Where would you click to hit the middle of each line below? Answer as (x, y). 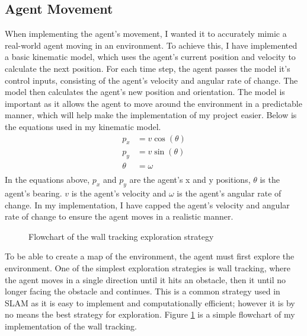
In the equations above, (47, 180)
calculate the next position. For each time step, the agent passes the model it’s (148, 68)
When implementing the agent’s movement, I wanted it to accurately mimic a (146, 34)
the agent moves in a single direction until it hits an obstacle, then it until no (145, 279)
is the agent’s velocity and (119, 193)
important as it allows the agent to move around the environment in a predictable (153, 103)
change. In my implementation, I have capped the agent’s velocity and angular (147, 205)
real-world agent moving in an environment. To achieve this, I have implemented (151, 45)
